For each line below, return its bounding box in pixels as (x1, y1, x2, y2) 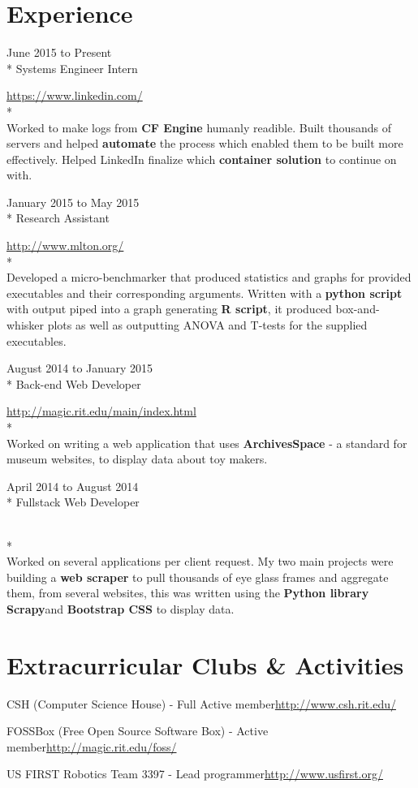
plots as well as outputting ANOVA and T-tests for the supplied (47, 316, 368, 334)
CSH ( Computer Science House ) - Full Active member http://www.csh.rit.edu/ (6, 695, 396, 712)
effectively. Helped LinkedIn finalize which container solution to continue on (6, 150, 397, 167)
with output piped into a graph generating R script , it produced (6, 300, 332, 317)
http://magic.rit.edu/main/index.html (6, 403, 196, 420)
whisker (6, 316, 45, 334)
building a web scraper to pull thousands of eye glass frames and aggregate (6, 568, 389, 585)
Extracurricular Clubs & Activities (6, 648, 404, 681)
